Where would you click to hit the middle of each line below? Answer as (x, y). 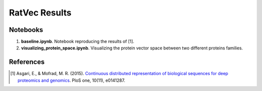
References (27, 62)
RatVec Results (40, 13)
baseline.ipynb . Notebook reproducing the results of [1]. (78, 42)
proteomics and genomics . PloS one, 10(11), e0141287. (72, 80)
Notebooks (26, 30)
